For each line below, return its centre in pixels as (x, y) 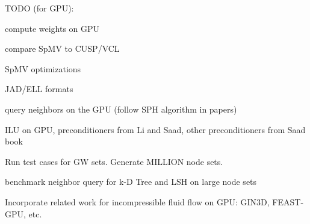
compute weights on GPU (52, 28)
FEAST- (288, 201)
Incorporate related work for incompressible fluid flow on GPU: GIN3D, (137, 201)
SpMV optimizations (43, 68)
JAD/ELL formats (39, 89)
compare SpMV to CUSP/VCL (62, 48)
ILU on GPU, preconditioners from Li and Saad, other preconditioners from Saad (155, 129)
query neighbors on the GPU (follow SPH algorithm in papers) (121, 109)
